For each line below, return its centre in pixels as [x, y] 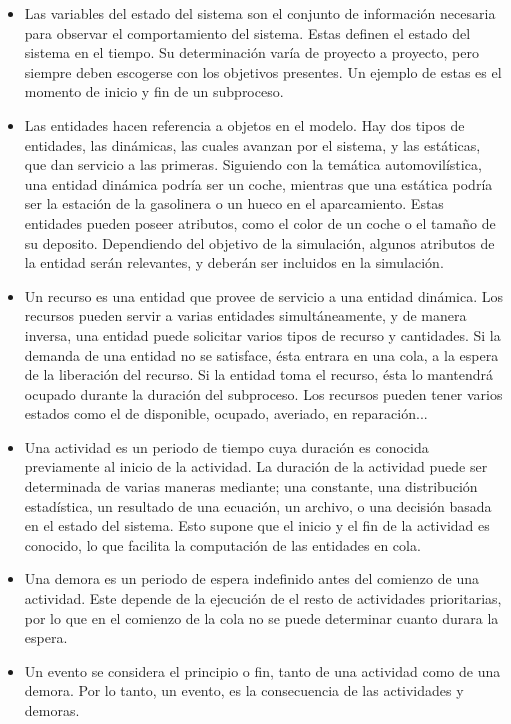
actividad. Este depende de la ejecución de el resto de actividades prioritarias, [263, 598]
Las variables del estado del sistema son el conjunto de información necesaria [260, 13]
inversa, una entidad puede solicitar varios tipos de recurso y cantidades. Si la [262, 334]
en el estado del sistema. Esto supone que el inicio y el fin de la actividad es [257, 525]
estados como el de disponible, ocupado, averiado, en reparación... [226, 413]
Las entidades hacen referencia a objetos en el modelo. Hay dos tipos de [244, 124]
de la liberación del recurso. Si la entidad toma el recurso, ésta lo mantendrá [259, 374]
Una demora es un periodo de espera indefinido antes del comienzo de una [251, 578]
